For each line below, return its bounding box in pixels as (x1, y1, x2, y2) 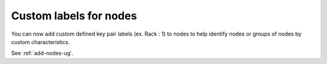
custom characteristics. (11, 38, 70, 45)
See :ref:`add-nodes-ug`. (11, 50, 74, 57)
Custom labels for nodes (11, 9, 137, 22)
